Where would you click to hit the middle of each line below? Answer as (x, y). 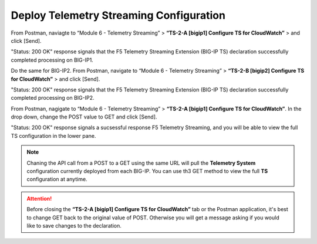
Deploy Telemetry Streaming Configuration (118, 15)
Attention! (39, 198)
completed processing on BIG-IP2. (53, 98)
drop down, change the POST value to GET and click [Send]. (84, 117)
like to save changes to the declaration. (74, 225)
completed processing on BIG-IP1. (52, 60)
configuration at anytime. (57, 179)
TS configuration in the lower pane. (53, 135)
